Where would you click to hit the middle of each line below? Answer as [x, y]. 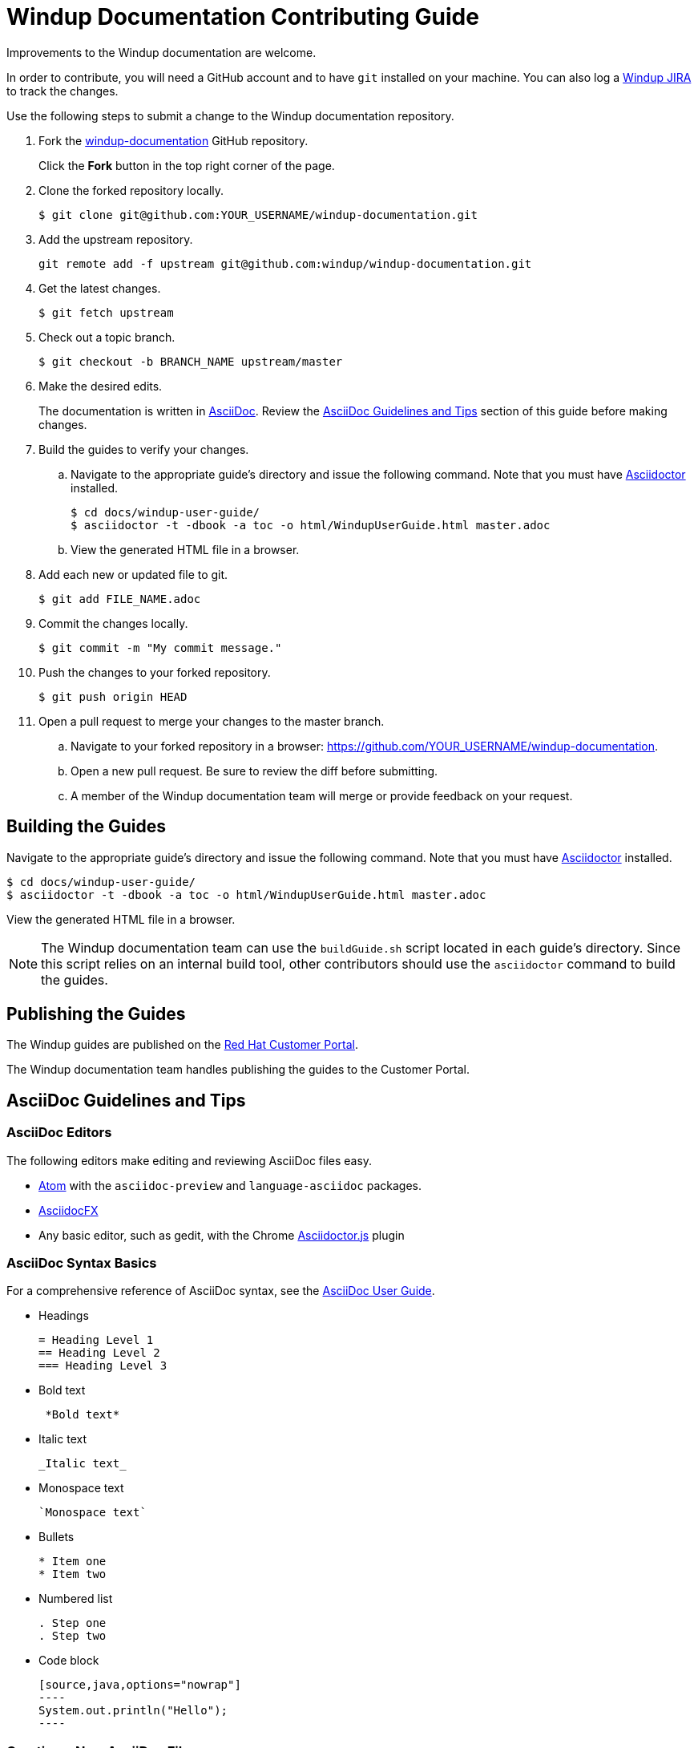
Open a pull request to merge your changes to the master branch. [212, 721]
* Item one [73, 1562]
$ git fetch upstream [106, 312]
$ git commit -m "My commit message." [160, 647]
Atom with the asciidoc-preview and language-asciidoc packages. [230, 1185]
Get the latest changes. [100, 288]
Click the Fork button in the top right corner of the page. [187, 165]
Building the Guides [86, 827]
